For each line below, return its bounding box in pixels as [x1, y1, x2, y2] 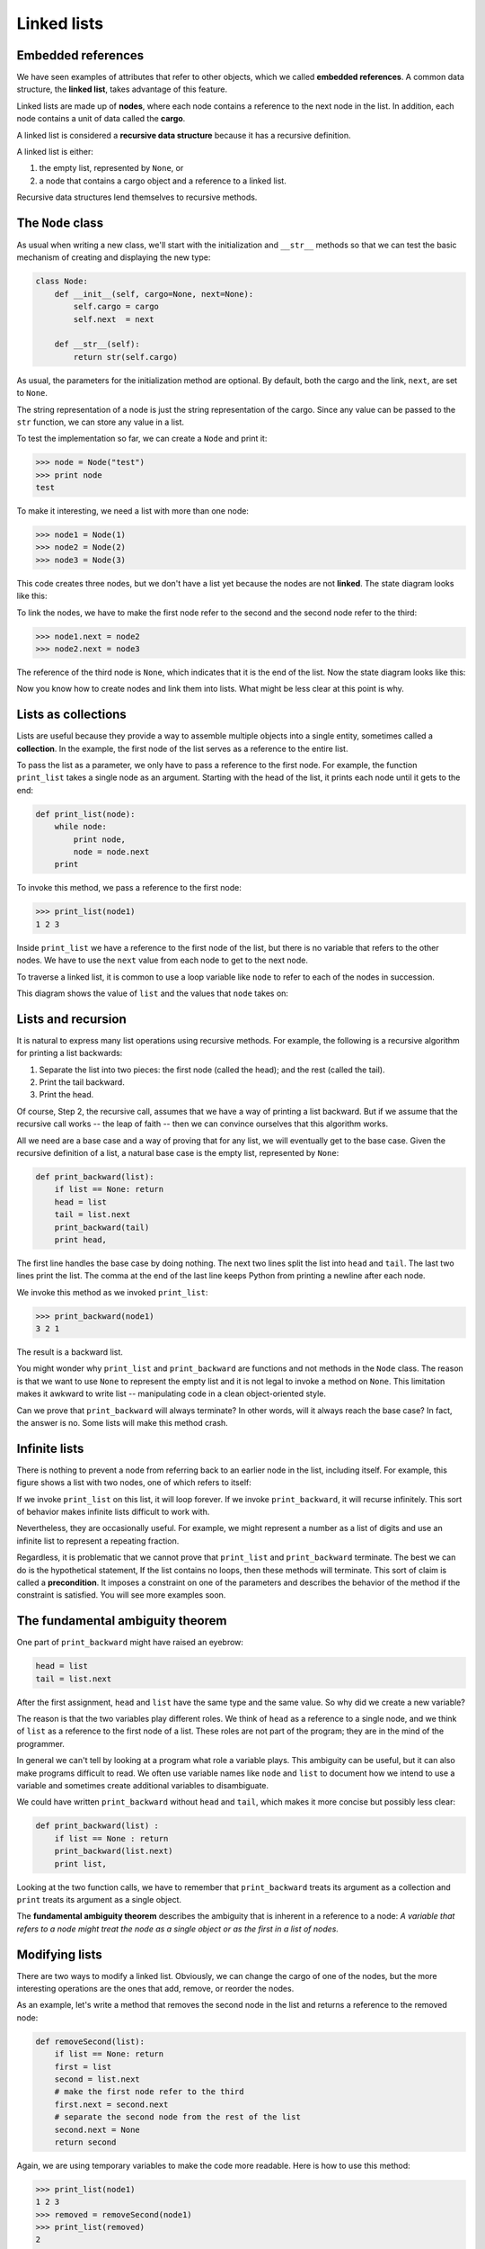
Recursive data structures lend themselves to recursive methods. [16, 192, 258, 202]
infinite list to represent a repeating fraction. [16, 1535, 180, 1546]
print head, [54, 1234, 108, 1245]
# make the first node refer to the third [54, 2087, 244, 2097]
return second [54, 2137, 117, 2147]
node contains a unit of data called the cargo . [16, 113, 186, 124]
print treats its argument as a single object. [16, 1894, 182, 1904]
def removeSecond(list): [35, 2036, 145, 2047]
